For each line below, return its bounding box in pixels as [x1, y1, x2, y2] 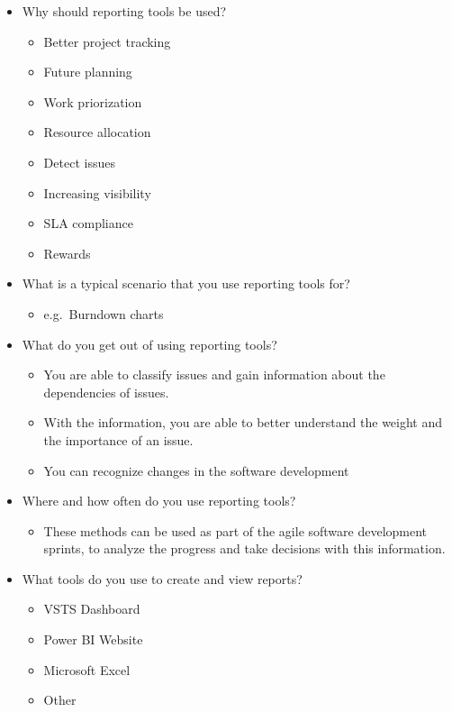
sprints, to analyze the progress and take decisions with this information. [43, 539, 446, 558]
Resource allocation [43, 123, 151, 141]
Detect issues [43, 152, 115, 171]
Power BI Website [43, 630, 143, 649]
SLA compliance [43, 214, 133, 233]
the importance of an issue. [43, 430, 194, 449]
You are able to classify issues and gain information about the [43, 365, 385, 384]
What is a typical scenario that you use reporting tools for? [22, 274, 350, 293]
